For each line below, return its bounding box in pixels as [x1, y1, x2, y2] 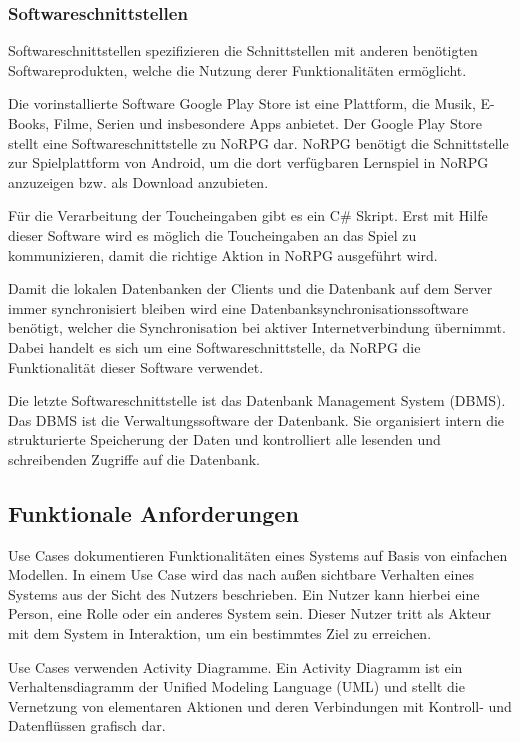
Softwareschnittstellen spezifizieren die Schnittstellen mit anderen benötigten [8, 40, 478, 61]
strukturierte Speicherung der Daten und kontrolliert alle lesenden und [8, 429, 441, 450]
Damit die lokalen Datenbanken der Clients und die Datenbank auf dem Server [8, 278, 493, 299]
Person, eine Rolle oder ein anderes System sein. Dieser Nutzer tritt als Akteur [8, 603, 492, 624]
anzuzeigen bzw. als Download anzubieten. [8, 171, 269, 192]
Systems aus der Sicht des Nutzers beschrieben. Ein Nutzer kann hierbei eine [8, 583, 480, 604]
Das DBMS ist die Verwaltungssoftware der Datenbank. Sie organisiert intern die [8, 409, 505, 430]
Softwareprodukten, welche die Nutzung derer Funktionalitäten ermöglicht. [8, 59, 467, 80]
